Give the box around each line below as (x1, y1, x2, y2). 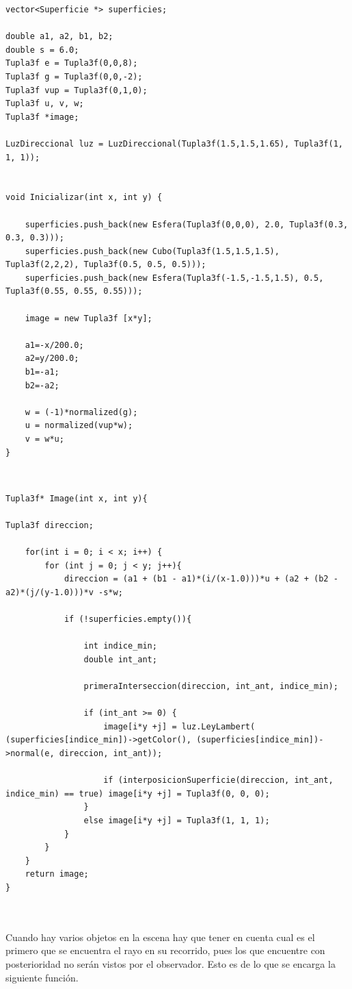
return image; (25, 869, 89, 879)
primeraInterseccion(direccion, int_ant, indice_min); (83, 681, 338, 692)
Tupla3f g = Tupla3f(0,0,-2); (5, 71, 143, 82)
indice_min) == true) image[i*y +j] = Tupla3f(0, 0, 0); (5, 788, 270, 799)
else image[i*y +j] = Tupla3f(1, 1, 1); (83, 816, 270, 826)
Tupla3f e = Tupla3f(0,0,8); (5, 58, 138, 68)
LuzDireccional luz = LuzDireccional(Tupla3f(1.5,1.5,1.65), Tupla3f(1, (5, 138, 343, 149)
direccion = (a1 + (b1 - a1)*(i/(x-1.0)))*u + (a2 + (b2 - (64, 574, 338, 584)
